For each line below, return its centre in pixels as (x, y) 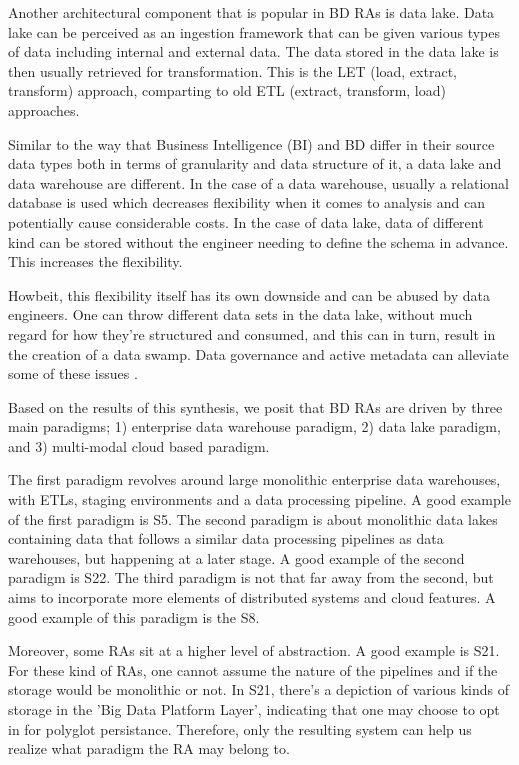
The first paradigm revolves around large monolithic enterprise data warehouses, (254, 479)
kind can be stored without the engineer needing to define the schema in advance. (258, 241)
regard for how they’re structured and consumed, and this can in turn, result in (252, 333)
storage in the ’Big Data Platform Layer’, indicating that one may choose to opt (254, 709)
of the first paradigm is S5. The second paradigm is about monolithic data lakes (253, 518)
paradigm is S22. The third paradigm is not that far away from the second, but (251, 577)
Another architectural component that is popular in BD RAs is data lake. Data (251, 12)
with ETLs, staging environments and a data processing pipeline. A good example (259, 499)
